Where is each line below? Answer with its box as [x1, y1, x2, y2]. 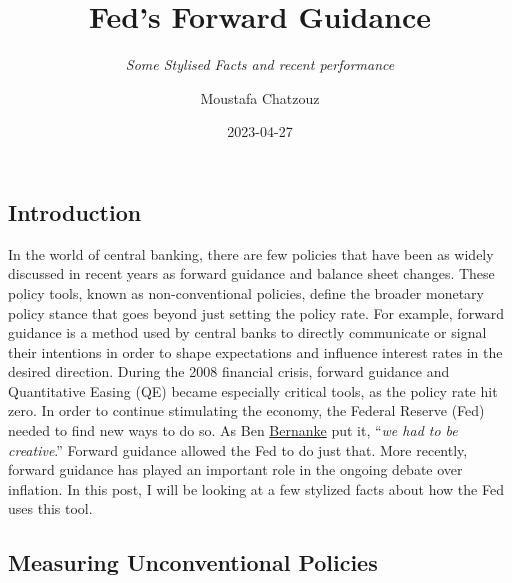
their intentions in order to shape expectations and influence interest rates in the [8, 341, 503, 362]
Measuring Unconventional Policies [8, 547, 378, 578]
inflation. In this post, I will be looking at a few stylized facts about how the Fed [8, 478, 504, 499]
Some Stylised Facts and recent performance [125, 54, 395, 75]
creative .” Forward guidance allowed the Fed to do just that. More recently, [8, 439, 468, 460]
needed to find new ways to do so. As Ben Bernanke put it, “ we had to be [8, 420, 458, 441]
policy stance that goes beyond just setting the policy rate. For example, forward [8, 302, 505, 323]
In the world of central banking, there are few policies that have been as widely [8, 243, 494, 264]
